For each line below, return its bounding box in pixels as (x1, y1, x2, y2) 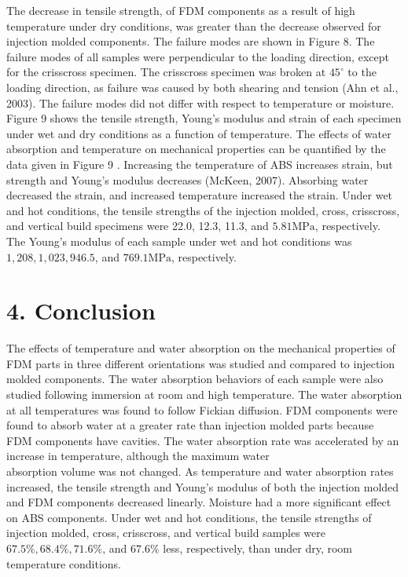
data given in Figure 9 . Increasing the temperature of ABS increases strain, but (6, 155, 393, 172)
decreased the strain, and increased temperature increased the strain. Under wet (6, 187, 393, 203)
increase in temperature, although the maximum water (6, 447, 270, 464)
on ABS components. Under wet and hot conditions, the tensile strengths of (6, 509, 372, 525)
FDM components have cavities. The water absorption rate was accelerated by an (6, 432, 399, 448)
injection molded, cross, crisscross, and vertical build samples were (6, 524, 325, 541)
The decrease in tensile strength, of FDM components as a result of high (6, 2, 355, 18)
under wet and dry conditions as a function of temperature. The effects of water (6, 125, 391, 141)
